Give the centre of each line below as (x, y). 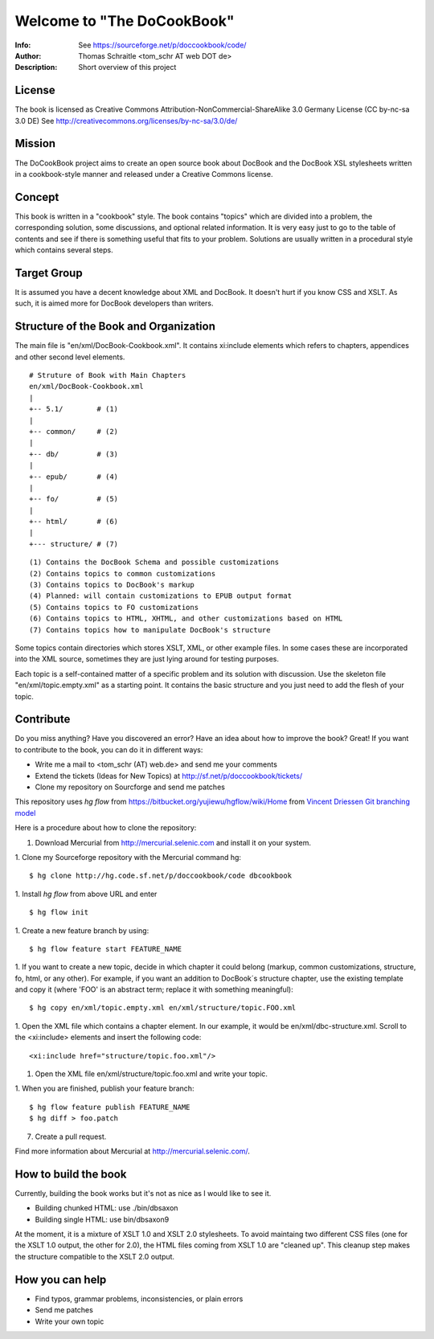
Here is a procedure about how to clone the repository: (106, 828)
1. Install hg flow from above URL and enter (86, 894)
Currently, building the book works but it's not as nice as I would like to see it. (143, 1193)
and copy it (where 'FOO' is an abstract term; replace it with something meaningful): (154, 989)
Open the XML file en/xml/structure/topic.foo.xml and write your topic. (151, 1074)
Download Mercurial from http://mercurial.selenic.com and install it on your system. (173, 842)
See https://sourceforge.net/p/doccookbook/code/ (162, 45)
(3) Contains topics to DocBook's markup (112, 585)
